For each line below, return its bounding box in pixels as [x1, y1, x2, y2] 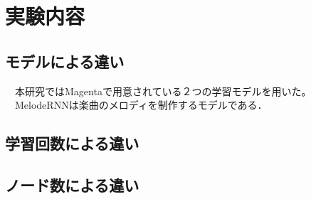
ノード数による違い [5, 173, 139, 195]
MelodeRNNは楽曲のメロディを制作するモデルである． [14, 97, 268, 112]
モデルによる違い [5, 50, 125, 72]
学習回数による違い [5, 132, 139, 154]
